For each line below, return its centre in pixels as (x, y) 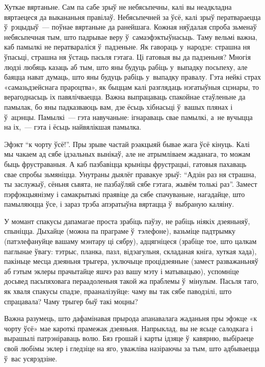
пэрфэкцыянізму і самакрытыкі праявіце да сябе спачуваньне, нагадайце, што (125, 194)
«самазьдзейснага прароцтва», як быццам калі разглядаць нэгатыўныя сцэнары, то (132, 87)
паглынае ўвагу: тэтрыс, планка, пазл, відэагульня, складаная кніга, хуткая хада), (130, 251)
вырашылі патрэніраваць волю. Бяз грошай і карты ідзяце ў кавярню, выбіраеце (129, 338)
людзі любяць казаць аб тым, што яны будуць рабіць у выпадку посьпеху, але (126, 67)
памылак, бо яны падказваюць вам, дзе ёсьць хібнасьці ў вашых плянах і (118, 106)
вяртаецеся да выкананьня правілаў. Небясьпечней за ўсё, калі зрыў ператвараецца (132, 17)
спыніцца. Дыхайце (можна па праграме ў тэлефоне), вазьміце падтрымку (120, 231)
